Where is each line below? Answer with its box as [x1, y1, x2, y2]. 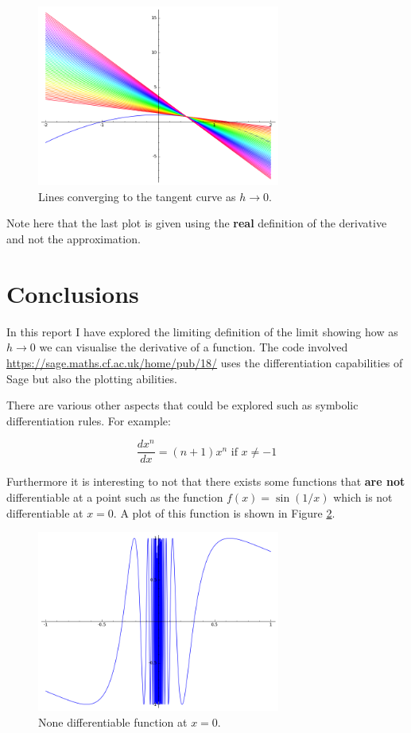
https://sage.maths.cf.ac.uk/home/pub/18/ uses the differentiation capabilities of [6, 354, 403, 370]
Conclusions [6, 277, 139, 309]
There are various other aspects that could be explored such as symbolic [6, 397, 359, 413]
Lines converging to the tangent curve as [38, 188, 236, 204]
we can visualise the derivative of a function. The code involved [39, 339, 348, 355]
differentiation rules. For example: [6, 412, 171, 429]
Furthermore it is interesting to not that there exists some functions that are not [6, 473, 405, 490]
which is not [333, 489, 393, 506]
